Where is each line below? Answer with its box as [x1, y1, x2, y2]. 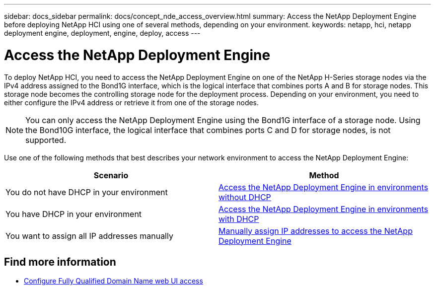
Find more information [4, 255, 116, 268]
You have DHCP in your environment [5, 209, 142, 219]
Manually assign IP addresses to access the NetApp [218, 225, 413, 236]
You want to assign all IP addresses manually [5, 230, 173, 241]
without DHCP [218, 192, 271, 202]
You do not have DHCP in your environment [5, 187, 168, 197]
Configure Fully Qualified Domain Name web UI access [24, 277, 203, 286]
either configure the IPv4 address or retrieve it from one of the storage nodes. [4, 98, 259, 107]
